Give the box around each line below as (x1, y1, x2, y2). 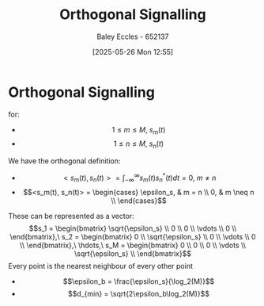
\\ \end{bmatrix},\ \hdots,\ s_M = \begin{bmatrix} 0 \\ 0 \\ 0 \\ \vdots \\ (19, 240, 247, 250)
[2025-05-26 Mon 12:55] (92, 47, 174, 56)
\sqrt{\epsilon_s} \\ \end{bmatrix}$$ (74, 248, 192, 258)
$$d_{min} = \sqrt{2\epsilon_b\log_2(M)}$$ (67, 289, 209, 298)
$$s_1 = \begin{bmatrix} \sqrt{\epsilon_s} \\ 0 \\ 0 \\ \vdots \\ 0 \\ (28, 224, 237, 233)
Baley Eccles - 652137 (96, 32, 169, 41)
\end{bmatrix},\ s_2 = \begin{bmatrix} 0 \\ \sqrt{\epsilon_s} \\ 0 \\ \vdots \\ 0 (9, 231, 256, 241)
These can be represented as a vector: (8, 211, 134, 220)
